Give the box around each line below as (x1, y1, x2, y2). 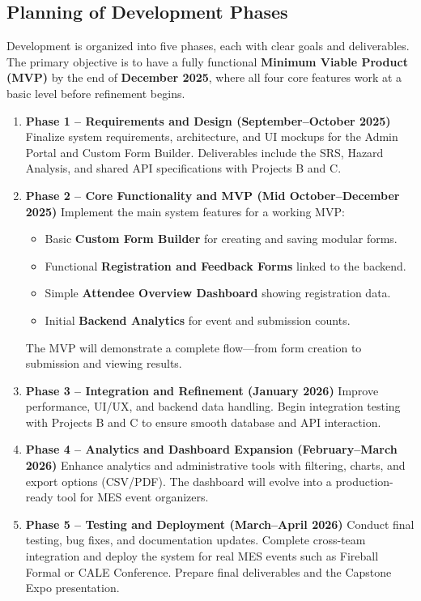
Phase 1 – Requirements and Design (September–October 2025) (25, 112, 391, 129)
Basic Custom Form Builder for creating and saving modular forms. (45, 230, 398, 247)
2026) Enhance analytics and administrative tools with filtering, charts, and (25, 457, 406, 474)
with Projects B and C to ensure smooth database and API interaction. (25, 413, 381, 430)
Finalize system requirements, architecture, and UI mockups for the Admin (25, 128, 398, 145)
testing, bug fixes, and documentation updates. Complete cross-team (25, 531, 366, 548)
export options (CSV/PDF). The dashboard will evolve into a (25, 472, 332, 489)
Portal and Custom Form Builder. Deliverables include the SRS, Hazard (25, 143, 384, 160)
